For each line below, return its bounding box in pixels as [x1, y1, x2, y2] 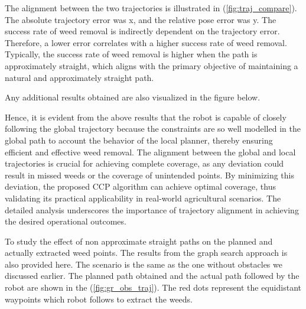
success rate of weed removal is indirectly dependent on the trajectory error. [5, 25, 280, 37]
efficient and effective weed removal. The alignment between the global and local [5, 145, 296, 158]
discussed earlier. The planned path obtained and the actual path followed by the [5, 269, 300, 282]
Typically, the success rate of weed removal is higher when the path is [5, 48, 258, 60]
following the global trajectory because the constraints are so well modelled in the [5, 122, 301, 135]
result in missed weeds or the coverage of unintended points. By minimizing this [5, 168, 294, 181]
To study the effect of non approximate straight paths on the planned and [5, 235, 273, 247]
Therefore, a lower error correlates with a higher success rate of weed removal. [5, 36, 287, 48]
